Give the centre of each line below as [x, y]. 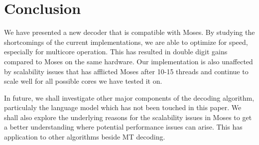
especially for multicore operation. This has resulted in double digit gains [116, 52]
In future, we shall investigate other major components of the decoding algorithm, [129, 97]
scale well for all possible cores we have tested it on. [83, 81]
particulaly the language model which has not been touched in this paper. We [123, 107]
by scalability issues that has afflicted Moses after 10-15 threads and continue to [126, 71]
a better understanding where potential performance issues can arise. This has [123, 127]
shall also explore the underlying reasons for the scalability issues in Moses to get [128, 117]
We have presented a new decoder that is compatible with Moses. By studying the [129, 32]
